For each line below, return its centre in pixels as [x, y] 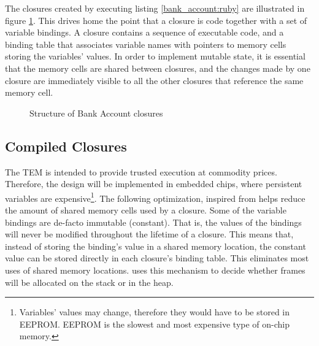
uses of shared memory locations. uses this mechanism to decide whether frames [155, 270]
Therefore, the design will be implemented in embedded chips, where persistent [154, 184]
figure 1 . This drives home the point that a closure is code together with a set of [156, 20]
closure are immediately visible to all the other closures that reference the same [154, 80]
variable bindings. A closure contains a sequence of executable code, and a [144, 32]
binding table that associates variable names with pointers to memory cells [146, 44]
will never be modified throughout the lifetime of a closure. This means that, [149, 234]
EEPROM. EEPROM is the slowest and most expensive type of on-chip [155, 324]
